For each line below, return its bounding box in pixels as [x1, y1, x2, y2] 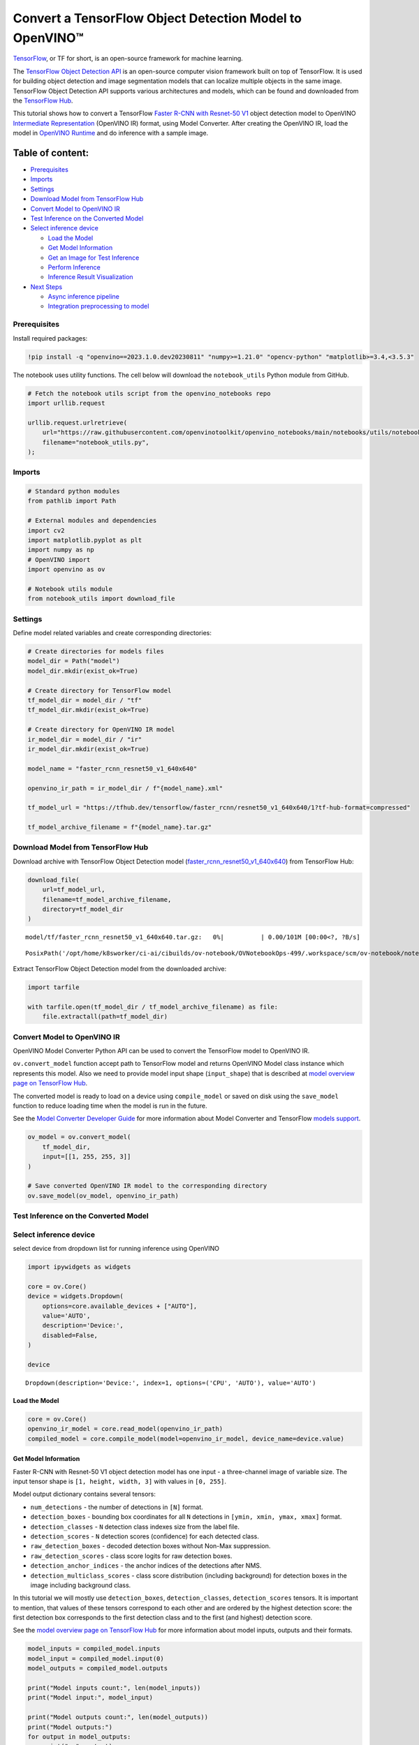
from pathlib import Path [27, 497, 117, 505]
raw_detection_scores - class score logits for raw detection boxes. [30, 1552, 233, 1560]
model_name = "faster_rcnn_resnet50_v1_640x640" [27, 764, 198, 773]
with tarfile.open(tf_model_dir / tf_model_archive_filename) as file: [27, 1002, 279, 1011]
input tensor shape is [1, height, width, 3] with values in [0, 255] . [13, 1477, 227, 1485]
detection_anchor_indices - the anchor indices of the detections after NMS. [30, 1561, 262, 1570]
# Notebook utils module [27, 585, 113, 593]
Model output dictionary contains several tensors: [13, 1490, 156, 1499]
